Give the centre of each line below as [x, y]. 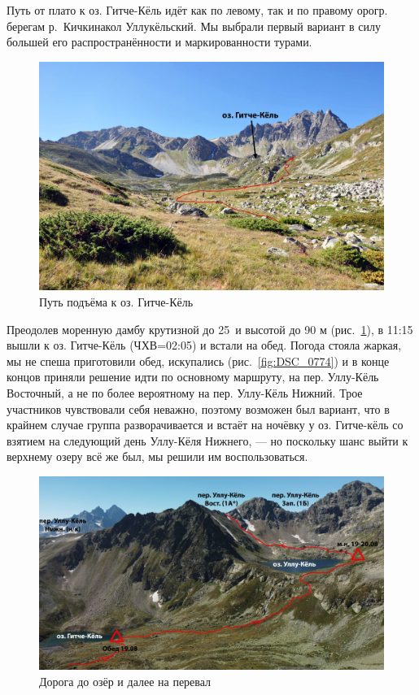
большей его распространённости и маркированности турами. [159, 42]
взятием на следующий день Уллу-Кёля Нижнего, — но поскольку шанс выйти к [207, 440]
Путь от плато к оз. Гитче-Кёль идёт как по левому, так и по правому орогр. [197, 10]
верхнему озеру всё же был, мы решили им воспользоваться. [157, 456]
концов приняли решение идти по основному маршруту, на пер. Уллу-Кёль [193, 377]
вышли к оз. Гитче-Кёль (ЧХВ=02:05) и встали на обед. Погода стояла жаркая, [204, 345]
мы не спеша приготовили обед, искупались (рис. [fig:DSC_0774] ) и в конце [198, 361]
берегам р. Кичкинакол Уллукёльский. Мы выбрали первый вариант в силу [194, 26]
